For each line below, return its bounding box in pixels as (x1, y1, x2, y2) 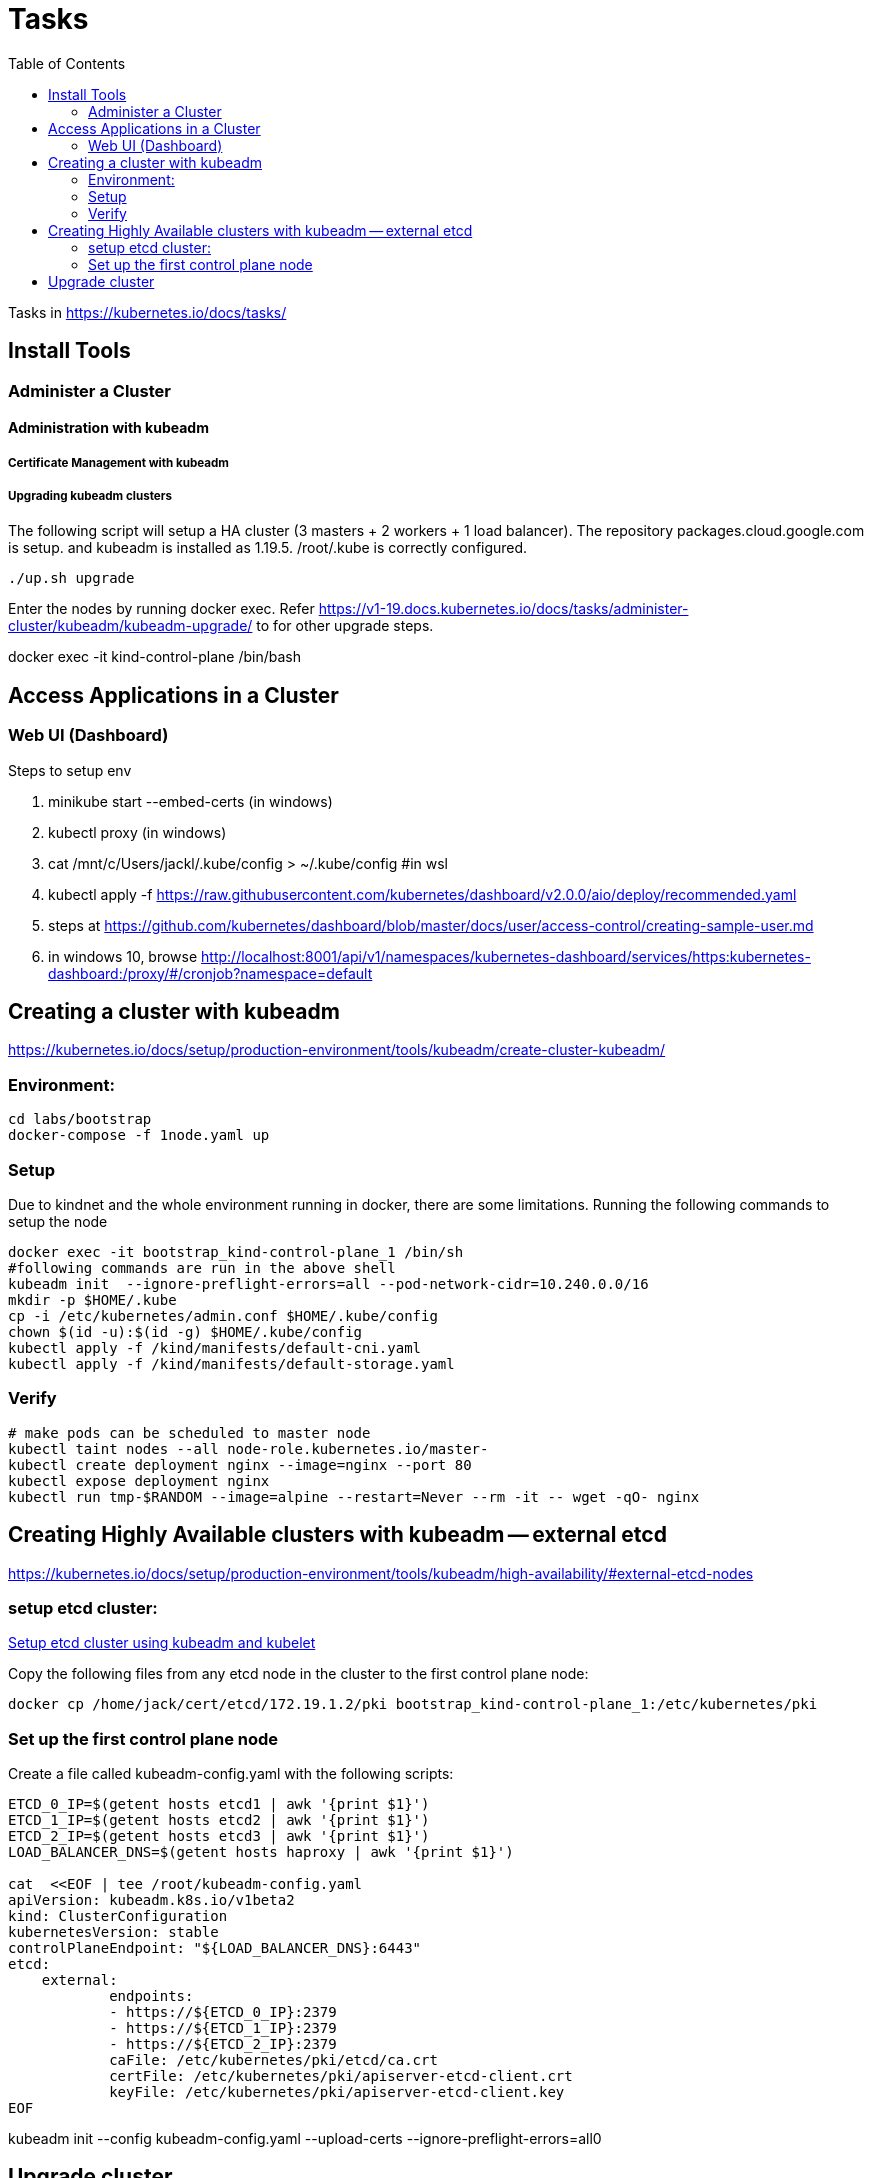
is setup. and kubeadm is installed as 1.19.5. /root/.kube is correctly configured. (8, 539, 528, 557)
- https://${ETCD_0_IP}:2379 (109, 2004, 337, 2021)
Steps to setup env (8, 761, 132, 779)
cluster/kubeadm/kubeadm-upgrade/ (8, 617, 253, 635)
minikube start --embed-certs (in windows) (48, 792, 333, 810)
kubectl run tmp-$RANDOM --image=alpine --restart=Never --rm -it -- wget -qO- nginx (8, 1488, 700, 1505)
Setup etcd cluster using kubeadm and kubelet (8, 1634, 316, 1652)
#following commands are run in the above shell (8, 1259, 396, 1276)
